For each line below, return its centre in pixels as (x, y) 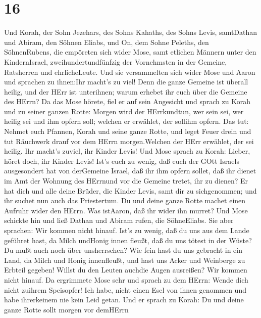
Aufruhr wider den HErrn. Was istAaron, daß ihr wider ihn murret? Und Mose (126, 210)
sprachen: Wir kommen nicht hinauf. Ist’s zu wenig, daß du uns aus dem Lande (127, 230)
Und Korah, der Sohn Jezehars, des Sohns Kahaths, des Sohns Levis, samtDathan (131, 32)
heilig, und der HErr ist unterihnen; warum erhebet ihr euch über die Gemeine (126, 91)
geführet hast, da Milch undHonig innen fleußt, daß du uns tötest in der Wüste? (128, 240)
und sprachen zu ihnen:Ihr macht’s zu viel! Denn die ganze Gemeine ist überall (126, 82)
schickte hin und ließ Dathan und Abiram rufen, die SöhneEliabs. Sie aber (119, 220)
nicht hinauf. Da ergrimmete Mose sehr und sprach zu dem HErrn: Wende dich (126, 279)
